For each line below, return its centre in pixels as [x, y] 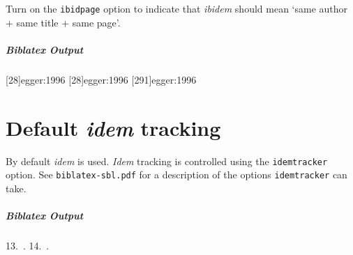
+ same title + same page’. [63, 22]
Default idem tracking [113, 127]
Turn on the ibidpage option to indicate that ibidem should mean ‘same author [177, 8]
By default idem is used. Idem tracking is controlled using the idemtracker [167, 161]
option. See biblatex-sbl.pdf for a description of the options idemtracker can [176, 175]
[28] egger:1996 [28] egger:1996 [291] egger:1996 [101, 79]
